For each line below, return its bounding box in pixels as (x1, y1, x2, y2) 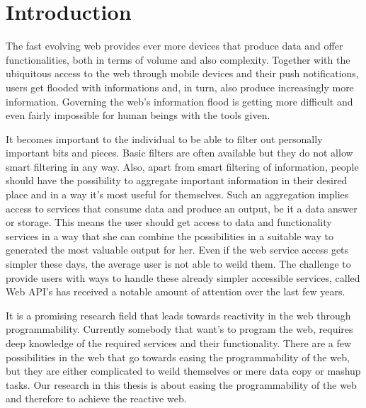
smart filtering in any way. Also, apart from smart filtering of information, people (6, 159, 359, 174)
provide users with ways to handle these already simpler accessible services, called (6, 270, 360, 285)
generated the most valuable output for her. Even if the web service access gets (6, 242, 349, 257)
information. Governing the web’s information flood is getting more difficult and (6, 93, 353, 108)
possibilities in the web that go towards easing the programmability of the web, (6, 349, 350, 364)
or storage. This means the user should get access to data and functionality (6, 215, 332, 229)
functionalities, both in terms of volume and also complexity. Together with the (6, 52, 350, 67)
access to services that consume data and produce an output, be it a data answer (6, 200, 358, 215)
